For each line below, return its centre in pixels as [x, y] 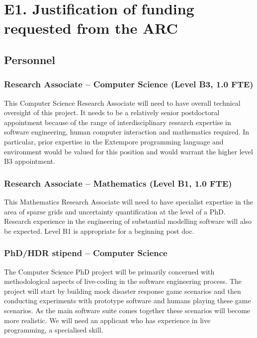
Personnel [30, 59]
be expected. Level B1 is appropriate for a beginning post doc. [99, 231]
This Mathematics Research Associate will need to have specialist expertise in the [128, 201]
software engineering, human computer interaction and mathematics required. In [127, 132]
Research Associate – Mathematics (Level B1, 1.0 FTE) [118, 183]
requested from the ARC [91, 28]
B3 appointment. [30, 161]
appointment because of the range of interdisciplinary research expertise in [118, 122]
